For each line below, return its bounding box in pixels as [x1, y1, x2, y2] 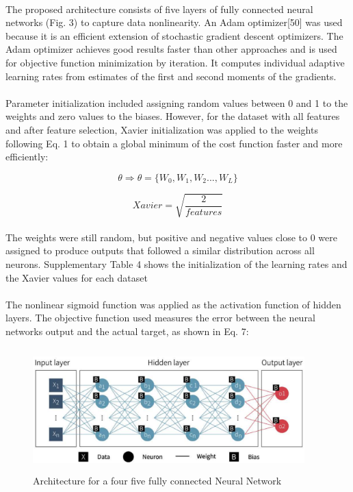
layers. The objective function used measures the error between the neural [5, 310, 315, 325]
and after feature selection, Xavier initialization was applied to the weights [5, 122, 318, 136]
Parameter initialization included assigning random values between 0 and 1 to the [5, 95, 348, 110]
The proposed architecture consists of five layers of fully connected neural [5, 1, 313, 16]
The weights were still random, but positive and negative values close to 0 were [5, 230, 337, 244]
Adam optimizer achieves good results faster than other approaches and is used [5, 42, 337, 56]
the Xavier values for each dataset [5, 270, 148, 284]
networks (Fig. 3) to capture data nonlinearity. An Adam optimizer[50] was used [5, 15, 343, 29]
